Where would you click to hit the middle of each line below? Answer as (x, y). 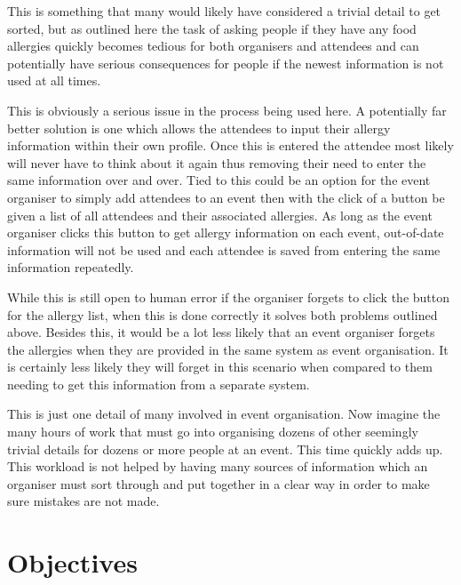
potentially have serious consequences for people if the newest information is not (226, 63)
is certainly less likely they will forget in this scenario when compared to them (220, 367)
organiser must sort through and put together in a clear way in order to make (219, 483)
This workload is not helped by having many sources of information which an (218, 466)
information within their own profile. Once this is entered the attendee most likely (230, 145)
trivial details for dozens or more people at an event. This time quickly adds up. (225, 449)
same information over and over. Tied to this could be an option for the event (219, 180)
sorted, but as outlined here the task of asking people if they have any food (212, 28)
